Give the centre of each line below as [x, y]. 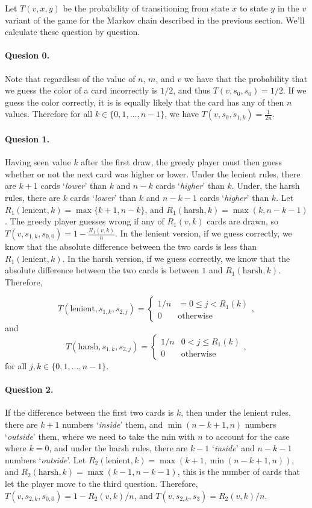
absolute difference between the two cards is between [102, 270]
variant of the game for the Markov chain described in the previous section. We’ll [155, 20]
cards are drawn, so [243, 221]
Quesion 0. [27, 55]
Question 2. [29, 389]
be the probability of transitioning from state [146, 8]
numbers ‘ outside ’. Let [45, 459]
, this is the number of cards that [239, 471]
